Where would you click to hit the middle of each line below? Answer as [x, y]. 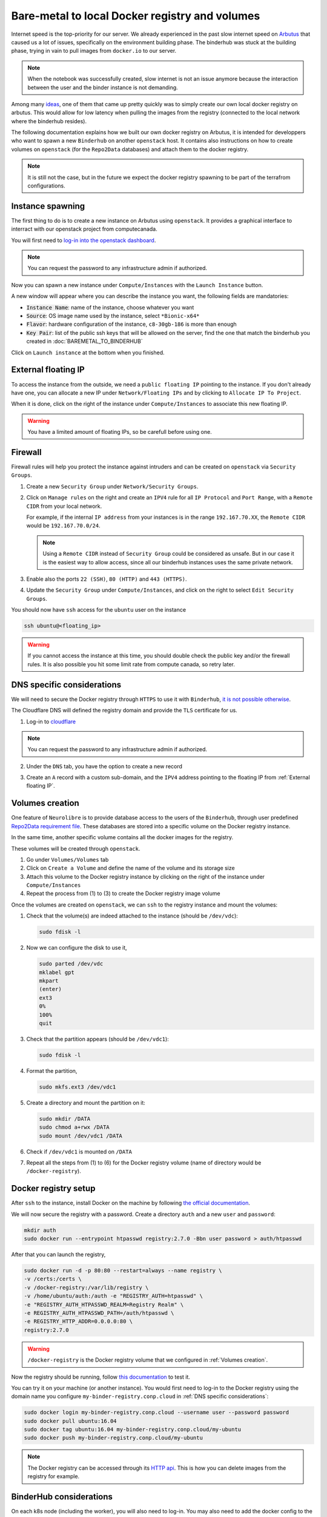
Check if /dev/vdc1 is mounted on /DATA [79, 1151]
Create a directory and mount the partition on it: [86, 1103]
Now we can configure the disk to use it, [77, 948]
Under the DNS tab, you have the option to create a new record [104, 766]
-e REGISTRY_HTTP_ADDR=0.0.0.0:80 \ [78, 1322]
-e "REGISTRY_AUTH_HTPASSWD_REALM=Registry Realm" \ [104, 1304]
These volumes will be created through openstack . [76, 848]
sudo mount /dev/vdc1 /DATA [81, 1136]
